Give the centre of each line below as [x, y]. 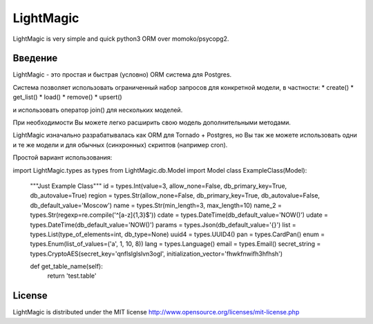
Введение [35, 58]
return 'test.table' [72, 276]
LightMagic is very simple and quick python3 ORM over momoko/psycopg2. [121, 39]
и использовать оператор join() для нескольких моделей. [98, 110]
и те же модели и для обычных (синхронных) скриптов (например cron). [120, 144]
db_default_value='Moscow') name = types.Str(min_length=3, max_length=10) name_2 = [156, 205]
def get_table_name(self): [66, 267]
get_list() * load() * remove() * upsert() [67, 97]
